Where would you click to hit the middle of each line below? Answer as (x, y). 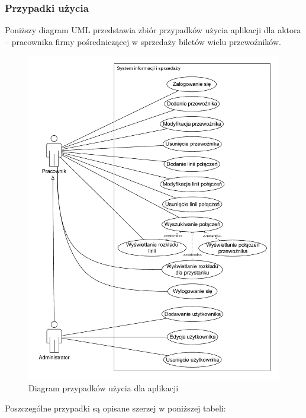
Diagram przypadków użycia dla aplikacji (104, 388)
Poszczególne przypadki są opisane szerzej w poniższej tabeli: (115, 408)
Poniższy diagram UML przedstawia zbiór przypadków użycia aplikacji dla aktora (153, 30)
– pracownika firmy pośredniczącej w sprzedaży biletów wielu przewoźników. (143, 41)
